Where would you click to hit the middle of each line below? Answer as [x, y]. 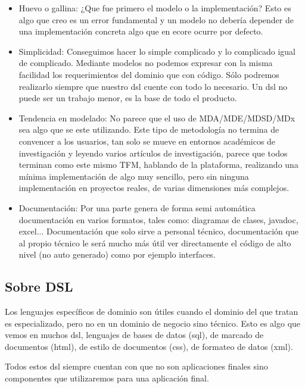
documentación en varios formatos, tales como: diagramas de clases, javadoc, [158, 219]
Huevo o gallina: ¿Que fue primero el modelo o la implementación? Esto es [155, 8]
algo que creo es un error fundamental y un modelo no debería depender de [156, 19]
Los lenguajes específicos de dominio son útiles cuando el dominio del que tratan [152, 312]
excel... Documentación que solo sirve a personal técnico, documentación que [158, 231]
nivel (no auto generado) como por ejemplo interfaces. [117, 254]
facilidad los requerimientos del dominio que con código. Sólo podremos [149, 74]
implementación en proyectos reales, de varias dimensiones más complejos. [154, 188]
